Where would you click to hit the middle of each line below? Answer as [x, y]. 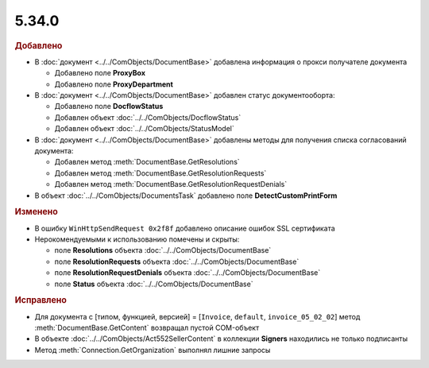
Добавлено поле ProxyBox [100, 73]
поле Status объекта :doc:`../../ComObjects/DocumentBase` [154, 284]
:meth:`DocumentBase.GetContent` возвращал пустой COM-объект [147, 327]
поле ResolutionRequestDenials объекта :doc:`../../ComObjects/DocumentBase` [187, 273]
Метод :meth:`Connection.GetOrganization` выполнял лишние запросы [153, 350]
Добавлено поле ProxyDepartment [114, 84]
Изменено [37, 212]
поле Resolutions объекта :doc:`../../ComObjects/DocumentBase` [163, 250]
